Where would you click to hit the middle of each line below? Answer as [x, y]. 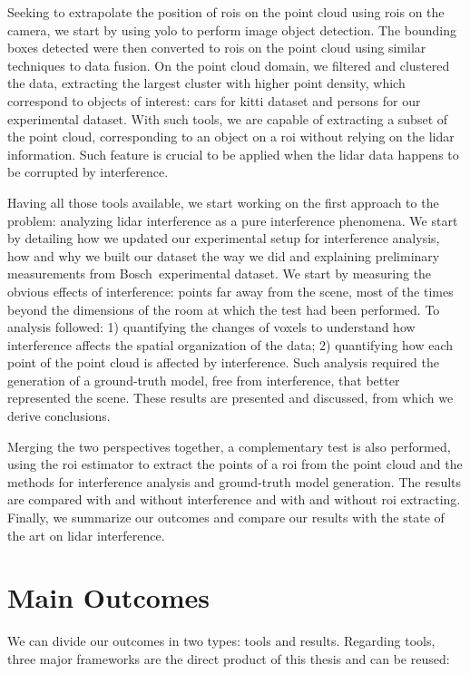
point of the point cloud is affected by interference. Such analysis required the [224, 362]
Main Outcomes [109, 597]
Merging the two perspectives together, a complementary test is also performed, [229, 446]
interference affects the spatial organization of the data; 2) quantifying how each [230, 344]
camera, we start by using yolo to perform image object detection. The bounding [232, 29]
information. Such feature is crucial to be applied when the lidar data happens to [233, 154]
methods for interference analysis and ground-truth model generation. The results [235, 481]
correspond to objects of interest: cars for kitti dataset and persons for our [214, 100]
